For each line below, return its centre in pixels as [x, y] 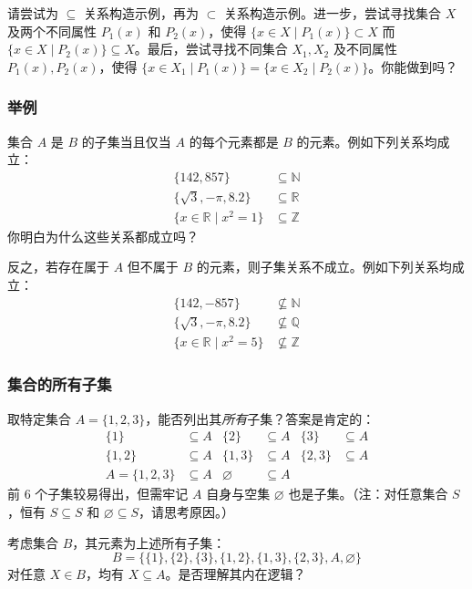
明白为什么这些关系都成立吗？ [109, 236]
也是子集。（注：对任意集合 [368, 494]
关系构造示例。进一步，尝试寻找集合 [332, 13]
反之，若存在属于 [58, 267]
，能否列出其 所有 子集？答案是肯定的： [260, 418]
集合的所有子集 [60, 384]
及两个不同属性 [52, 31]
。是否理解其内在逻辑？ [236, 574]
